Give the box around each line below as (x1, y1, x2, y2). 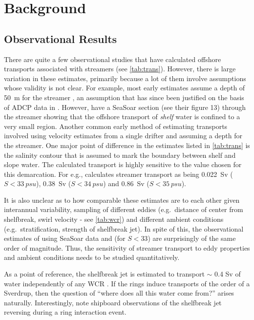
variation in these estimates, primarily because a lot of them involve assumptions (4, 73, 246, 83)
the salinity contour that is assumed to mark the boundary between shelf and (4, 149, 236, 160)
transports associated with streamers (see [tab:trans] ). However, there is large (4, 64, 236, 74)
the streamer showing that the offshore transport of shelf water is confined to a (4, 111, 240, 122)
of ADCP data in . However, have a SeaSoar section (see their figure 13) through (4, 102, 246, 112)
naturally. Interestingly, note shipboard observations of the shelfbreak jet (4, 297, 222, 307)
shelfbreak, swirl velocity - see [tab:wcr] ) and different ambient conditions (4, 214, 224, 224)
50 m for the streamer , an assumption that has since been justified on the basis (4, 92, 244, 102)
